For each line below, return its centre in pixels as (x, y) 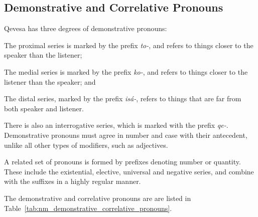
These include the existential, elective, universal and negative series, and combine (129, 171)
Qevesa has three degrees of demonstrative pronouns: (86, 28)
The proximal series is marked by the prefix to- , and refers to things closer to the (129, 45)
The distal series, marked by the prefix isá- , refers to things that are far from (123, 98)
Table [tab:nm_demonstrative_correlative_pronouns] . (88, 208)
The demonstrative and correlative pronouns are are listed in (98, 198)
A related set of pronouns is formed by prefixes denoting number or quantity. (122, 162)
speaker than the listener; (43, 55)
